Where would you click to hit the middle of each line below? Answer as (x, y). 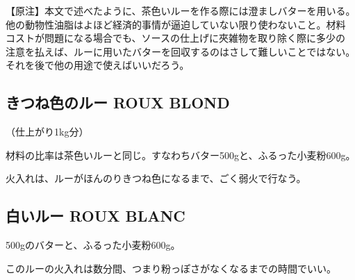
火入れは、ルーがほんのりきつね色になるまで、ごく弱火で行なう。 (156, 178)
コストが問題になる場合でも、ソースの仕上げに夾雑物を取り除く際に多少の (175, 38)
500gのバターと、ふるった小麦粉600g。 (93, 245)
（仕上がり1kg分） (47, 132)
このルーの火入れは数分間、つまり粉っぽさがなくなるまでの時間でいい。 (171, 268)
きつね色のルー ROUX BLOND (118, 102)
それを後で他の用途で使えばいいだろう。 (98, 65)
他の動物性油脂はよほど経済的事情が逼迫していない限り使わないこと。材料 (176, 24)
